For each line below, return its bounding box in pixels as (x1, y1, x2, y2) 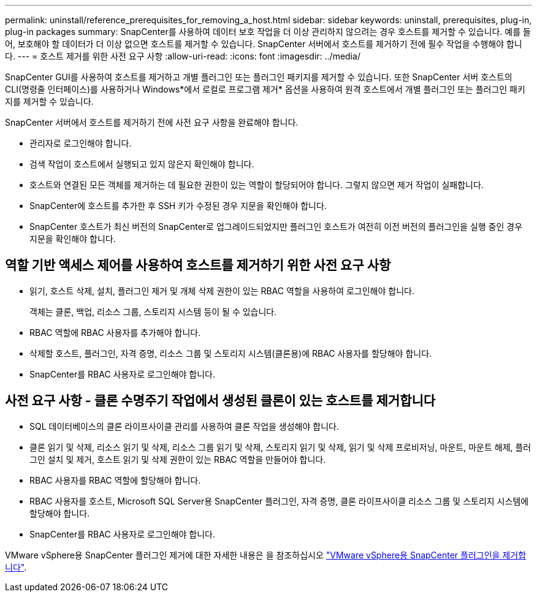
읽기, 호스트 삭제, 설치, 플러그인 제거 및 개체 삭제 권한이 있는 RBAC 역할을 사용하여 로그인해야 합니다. (29, 285, 414, 296)
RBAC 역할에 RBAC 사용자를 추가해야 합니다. (29, 327, 201, 338)
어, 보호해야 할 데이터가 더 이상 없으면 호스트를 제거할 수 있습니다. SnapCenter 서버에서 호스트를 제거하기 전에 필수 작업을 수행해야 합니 (5, 39, 522, 49)
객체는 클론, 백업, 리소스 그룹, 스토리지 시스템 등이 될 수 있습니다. (29, 306, 277, 317)
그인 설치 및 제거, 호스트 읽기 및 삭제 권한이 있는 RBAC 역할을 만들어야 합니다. (29, 454, 326, 465)
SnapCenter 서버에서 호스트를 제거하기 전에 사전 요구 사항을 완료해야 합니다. (5, 117, 299, 127)
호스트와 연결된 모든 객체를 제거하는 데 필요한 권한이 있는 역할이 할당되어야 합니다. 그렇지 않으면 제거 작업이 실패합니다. (29, 180, 484, 190)
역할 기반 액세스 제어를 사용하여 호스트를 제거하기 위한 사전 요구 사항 (5, 257, 391, 273)
